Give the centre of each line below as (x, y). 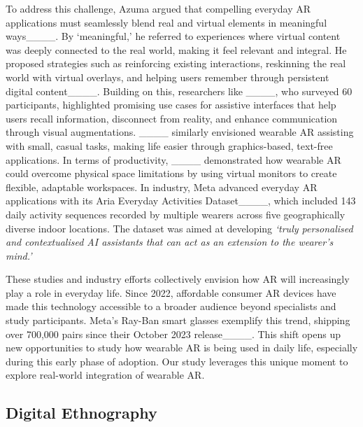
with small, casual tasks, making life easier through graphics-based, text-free (169, 145)
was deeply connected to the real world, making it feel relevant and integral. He (176, 49)
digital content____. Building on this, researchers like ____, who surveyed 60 (179, 91)
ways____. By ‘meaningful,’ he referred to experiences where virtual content (173, 36)
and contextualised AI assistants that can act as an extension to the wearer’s (170, 242)
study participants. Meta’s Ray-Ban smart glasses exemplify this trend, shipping (178, 320)
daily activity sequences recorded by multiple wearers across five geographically (176, 214)
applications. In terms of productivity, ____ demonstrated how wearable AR (173, 159)
